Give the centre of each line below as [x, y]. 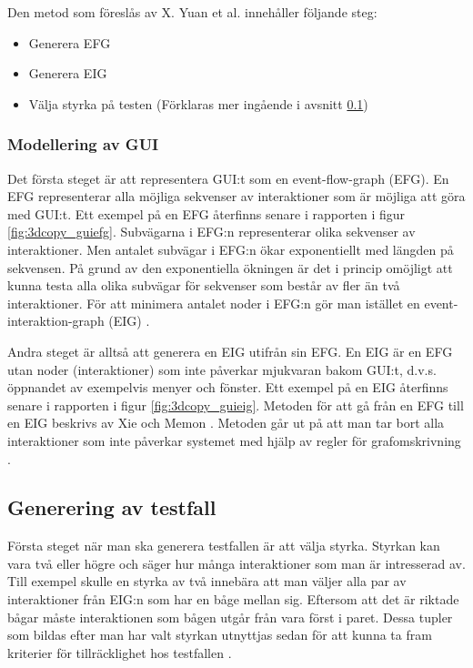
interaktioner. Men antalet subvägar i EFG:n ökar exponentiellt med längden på [231, 249]
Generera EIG [68, 73]
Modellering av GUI [83, 144]
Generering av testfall [112, 507]
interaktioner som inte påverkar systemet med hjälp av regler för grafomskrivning [234, 440]
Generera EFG [70, 42]
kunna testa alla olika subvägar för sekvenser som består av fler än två [204, 285]
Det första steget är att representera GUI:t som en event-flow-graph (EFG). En [228, 178]
